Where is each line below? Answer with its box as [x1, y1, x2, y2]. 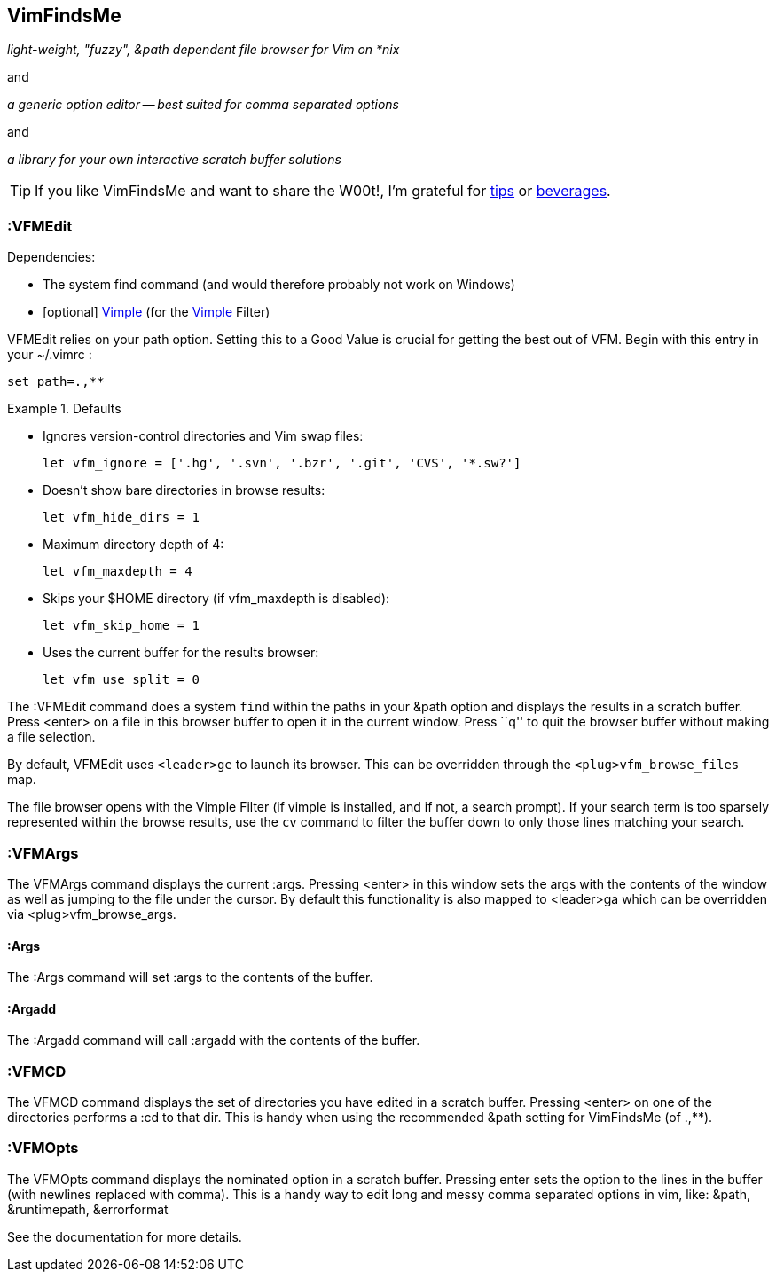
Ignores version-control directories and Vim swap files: [43, 428, 364, 444]
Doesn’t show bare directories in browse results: [43, 483, 325, 498]
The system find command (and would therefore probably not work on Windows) [43, 277, 515, 293]
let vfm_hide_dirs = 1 [43, 510, 200, 525]
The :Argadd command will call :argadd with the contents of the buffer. [7, 1032, 420, 1048]
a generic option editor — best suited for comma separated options [7, 97, 399, 113]
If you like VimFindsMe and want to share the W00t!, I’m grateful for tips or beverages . [35, 182, 611, 200]
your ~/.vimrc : [7, 347, 92, 363]
